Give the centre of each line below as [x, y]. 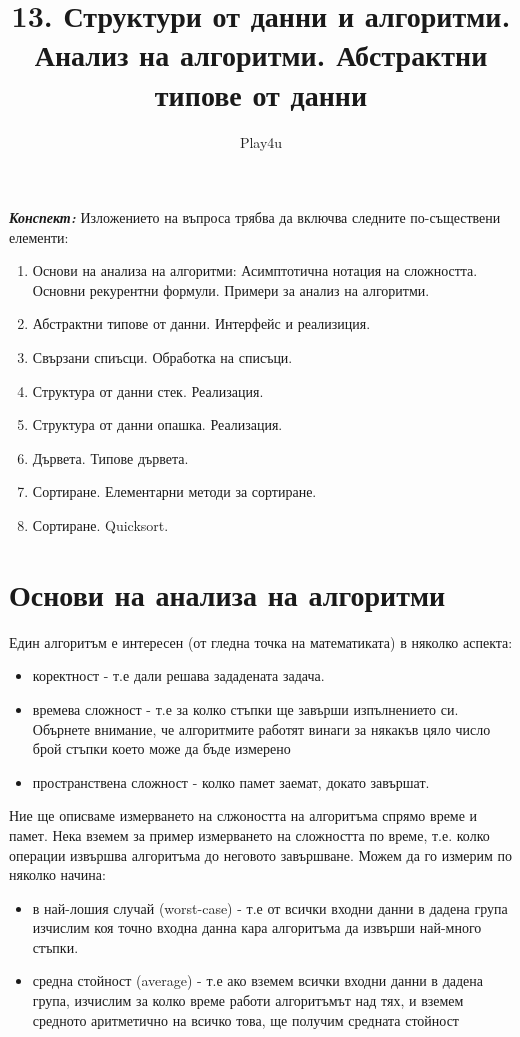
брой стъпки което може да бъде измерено [161, 748]
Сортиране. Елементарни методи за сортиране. [174, 491]
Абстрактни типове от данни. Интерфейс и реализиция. [201, 323]
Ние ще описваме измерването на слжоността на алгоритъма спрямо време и [243, 815]
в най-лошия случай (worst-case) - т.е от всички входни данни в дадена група [270, 907]
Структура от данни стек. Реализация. [148, 390]
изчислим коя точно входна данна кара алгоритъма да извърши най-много [257, 927]
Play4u [261, 141]
